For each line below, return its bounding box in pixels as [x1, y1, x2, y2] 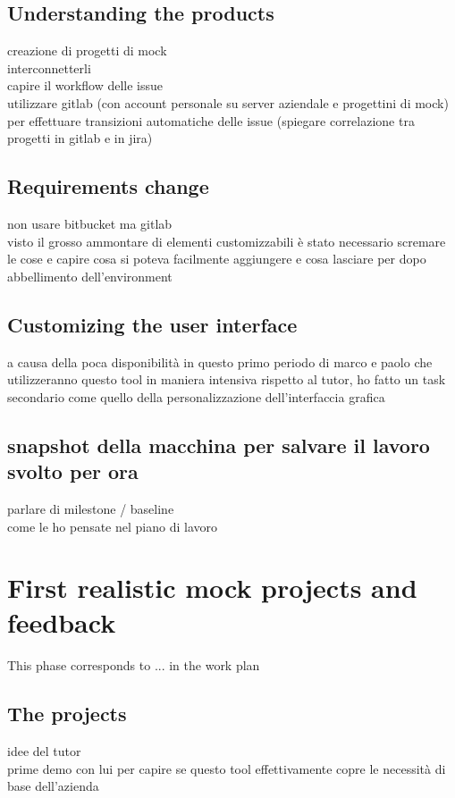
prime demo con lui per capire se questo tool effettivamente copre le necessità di [7, 759, 446, 777]
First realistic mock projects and [7, 569, 417, 606]
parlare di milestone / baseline [7, 499, 174, 517]
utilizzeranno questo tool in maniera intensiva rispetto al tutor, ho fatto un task [7, 370, 446, 389]
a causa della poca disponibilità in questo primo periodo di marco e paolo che [7, 352, 433, 371]
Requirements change [7, 172, 209, 200]
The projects [7, 700, 127, 727]
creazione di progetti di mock [7, 41, 167, 60]
